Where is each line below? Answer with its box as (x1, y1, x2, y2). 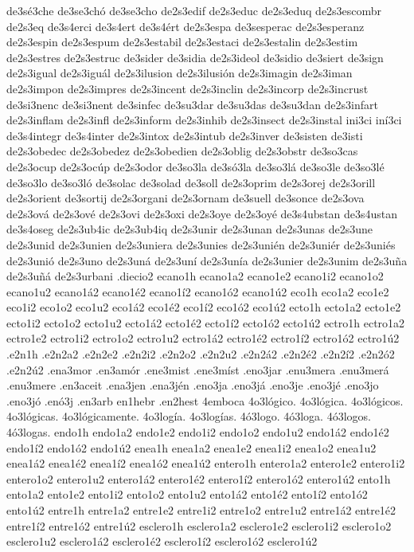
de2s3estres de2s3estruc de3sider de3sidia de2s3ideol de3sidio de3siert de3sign (6, 49, 384, 65)
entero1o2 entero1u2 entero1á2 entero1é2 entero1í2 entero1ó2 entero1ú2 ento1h (6, 470, 391, 487)
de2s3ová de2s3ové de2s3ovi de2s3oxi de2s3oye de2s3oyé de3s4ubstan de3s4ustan (6, 205, 398, 221)
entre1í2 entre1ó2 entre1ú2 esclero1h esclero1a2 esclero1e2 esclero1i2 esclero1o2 (6, 517, 392, 534)
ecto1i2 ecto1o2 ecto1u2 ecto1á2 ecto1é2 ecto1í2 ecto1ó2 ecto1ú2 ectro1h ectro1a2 (6, 314, 405, 331)
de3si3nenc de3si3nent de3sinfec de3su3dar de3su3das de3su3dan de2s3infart (6, 96, 378, 112)
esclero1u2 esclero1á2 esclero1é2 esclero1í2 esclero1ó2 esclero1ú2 (6, 533, 318, 550)
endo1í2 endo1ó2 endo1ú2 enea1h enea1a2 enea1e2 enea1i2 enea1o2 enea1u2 (6, 439, 377, 456)
